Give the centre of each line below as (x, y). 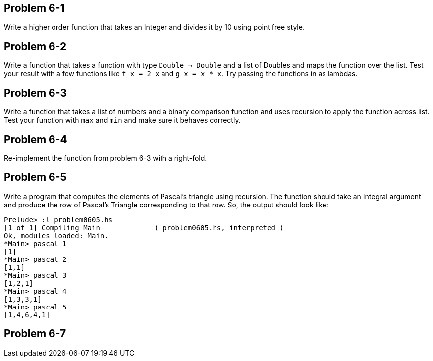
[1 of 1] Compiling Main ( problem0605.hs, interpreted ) (144, 228)
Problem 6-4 (36, 139)
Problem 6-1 (34, 8)
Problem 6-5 (35, 177)
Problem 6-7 (35, 334)
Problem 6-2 (35, 46)
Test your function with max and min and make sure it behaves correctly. (122, 120)
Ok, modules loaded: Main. (56, 235)
